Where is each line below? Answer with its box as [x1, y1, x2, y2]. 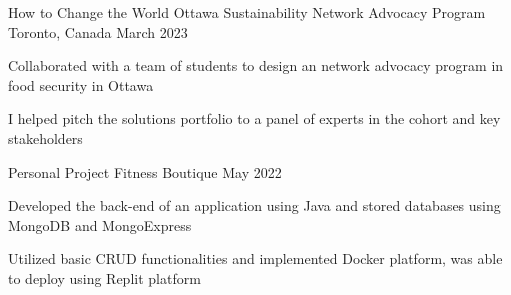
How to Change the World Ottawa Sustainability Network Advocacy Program [8, 2, 486, 22]
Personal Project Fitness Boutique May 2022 [8, 161, 282, 182]
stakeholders [8, 127, 83, 148]
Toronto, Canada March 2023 [8, 21, 188, 42]
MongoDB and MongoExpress [8, 214, 192, 235]
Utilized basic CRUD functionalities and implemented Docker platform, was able [8, 248, 503, 269]
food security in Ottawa [8, 74, 154, 95]
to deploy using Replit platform [8, 267, 201, 288]
